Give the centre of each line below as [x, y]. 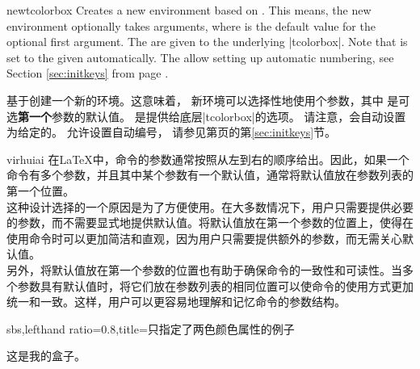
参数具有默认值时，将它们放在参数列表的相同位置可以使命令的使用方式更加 [215, 285]
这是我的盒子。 [46, 356]
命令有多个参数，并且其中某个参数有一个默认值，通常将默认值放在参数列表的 [210, 175]
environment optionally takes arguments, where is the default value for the [191, 25]
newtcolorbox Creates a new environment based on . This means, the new [189, 10]
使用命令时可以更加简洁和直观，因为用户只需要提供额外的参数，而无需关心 [204, 238]
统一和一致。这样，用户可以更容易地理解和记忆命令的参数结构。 [176, 302]
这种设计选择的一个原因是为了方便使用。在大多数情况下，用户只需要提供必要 [210, 206]
